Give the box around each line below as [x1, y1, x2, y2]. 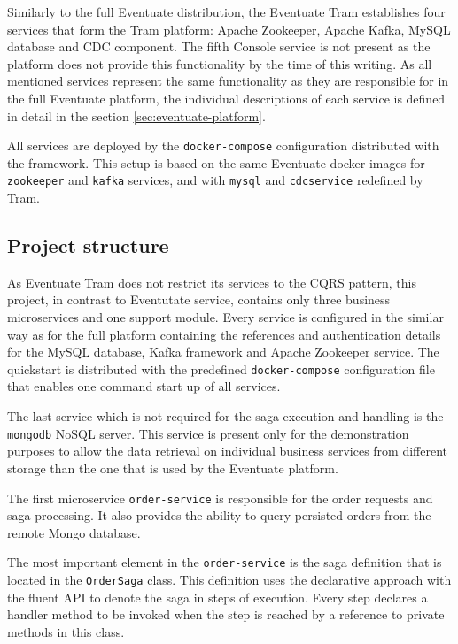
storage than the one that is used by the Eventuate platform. [7, 458, 338, 477]
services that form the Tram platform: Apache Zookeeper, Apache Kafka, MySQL [7, 19, 451, 38]
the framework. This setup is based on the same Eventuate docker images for [7, 153, 425, 172]
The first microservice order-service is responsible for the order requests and [7, 488, 433, 507]
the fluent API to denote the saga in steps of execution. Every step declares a [7, 587, 428, 606]
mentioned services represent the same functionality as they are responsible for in [7, 72, 449, 90]
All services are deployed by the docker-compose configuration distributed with [7, 136, 439, 155]
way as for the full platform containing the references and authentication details [7, 325, 441, 343]
